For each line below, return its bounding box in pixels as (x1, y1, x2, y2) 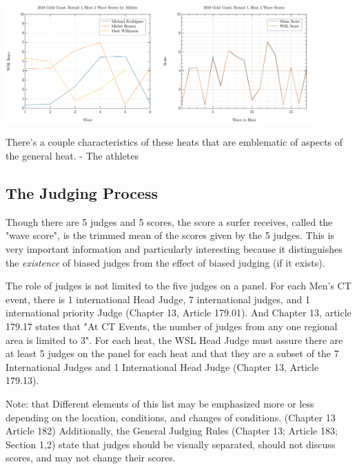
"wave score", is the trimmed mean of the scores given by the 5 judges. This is (6, 228, 334, 242)
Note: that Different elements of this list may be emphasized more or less (6, 396, 314, 410)
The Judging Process (6, 182, 159, 204)
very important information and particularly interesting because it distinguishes (6, 242, 343, 256)
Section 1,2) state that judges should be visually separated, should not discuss (6, 437, 336, 451)
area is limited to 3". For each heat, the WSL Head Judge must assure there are (6, 332, 343, 347)
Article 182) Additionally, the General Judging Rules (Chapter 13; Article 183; (6, 423, 338, 438)
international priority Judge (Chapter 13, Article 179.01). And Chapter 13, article (6, 305, 351, 320)
